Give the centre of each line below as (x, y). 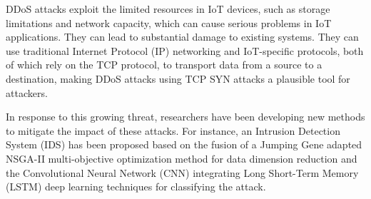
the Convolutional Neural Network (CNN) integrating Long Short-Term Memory (182, 172)
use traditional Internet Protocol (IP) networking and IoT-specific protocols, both (185, 50)
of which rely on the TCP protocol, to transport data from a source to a (164, 65)
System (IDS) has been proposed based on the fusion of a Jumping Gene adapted (184, 144)
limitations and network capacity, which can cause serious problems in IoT (169, 22)
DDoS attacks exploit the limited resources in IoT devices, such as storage (168, 9)
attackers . (27, 92)
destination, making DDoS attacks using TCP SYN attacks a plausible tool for (178, 78)
